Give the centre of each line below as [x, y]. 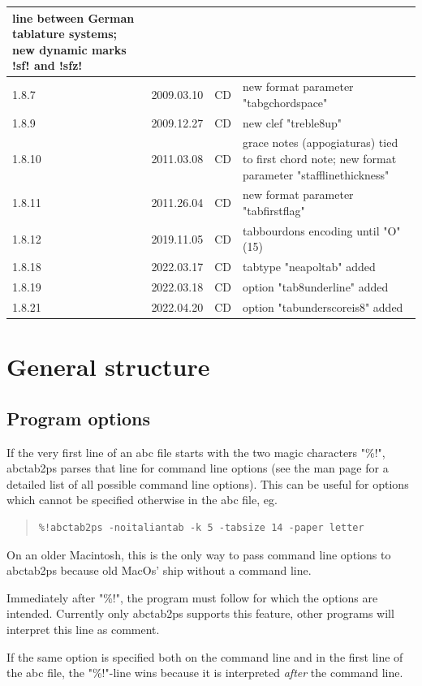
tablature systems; [65, 34]
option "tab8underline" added [315, 287]
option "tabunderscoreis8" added [323, 307]
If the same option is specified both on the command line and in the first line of [205, 656]
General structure [108, 367]
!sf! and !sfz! [47, 65]
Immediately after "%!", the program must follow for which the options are [192, 597]
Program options [79, 418]
